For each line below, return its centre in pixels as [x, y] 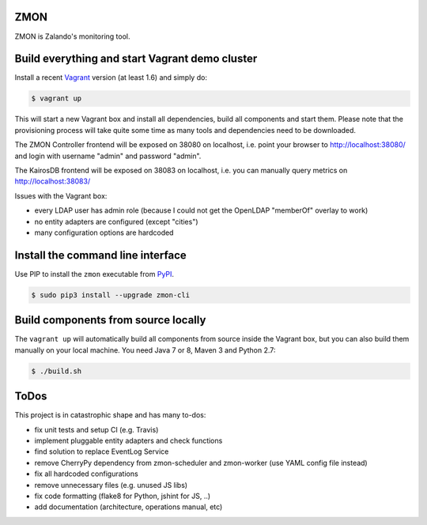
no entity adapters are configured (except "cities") [116, 221]
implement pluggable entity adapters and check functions [128, 440]
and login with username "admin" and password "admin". [108, 156]
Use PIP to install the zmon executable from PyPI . [94, 274]
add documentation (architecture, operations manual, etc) [128, 507]
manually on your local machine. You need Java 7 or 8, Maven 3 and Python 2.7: [145, 350]
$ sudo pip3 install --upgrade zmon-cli [110, 295]
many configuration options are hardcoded [104, 232]
